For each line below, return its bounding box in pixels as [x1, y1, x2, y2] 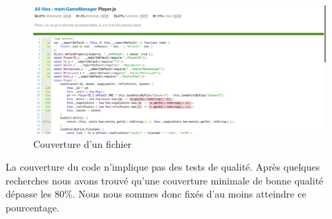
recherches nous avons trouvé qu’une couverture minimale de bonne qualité [6, 173, 324, 187]
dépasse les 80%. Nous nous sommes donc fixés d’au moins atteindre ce [6, 187, 306, 201]
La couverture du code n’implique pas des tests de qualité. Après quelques [6, 160, 320, 174]
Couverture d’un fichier [33, 136, 132, 151]
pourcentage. [6, 200, 59, 214]
